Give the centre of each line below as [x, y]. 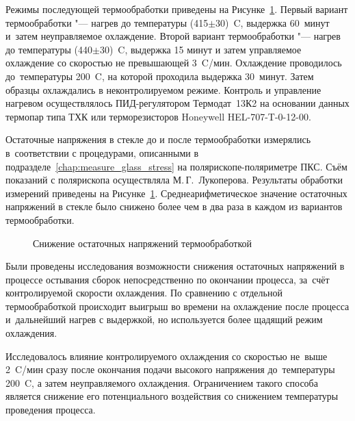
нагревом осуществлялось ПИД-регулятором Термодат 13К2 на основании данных [177, 103]
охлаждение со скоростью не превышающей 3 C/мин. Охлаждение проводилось [174, 63]
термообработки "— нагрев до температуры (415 [107, 22]
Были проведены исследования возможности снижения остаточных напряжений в [175, 266]
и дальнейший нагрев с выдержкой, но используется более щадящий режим [164, 319]
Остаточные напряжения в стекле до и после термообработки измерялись [158, 139]
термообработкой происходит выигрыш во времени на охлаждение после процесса [177, 306]
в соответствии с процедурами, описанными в [102, 152]
